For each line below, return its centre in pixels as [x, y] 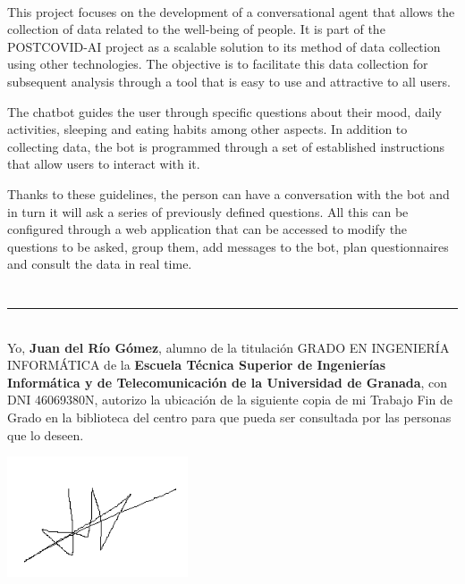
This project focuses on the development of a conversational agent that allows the [231, 11]
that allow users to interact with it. [104, 164]
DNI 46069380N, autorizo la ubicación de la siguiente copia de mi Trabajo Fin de [230, 400]
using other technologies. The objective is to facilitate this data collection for [218, 64]
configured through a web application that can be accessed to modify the [207, 229]
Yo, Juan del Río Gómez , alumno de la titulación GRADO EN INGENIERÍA [228, 347]
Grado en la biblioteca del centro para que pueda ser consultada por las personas [229, 417]
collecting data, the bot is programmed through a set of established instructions [226, 146]
